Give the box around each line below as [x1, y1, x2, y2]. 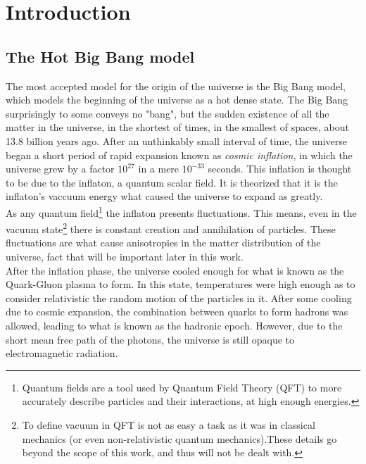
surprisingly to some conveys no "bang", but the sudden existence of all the [6, 106, 329, 120]
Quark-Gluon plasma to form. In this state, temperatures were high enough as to [6, 277, 355, 291]
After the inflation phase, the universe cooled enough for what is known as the [6, 263, 344, 277]
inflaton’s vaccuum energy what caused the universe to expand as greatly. [6, 189, 323, 203]
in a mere [138, 161, 179, 176]
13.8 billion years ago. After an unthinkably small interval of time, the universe [6, 133, 347, 148]
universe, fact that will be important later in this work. [6, 249, 244, 264]
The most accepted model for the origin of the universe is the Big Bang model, [6, 78, 346, 93]
